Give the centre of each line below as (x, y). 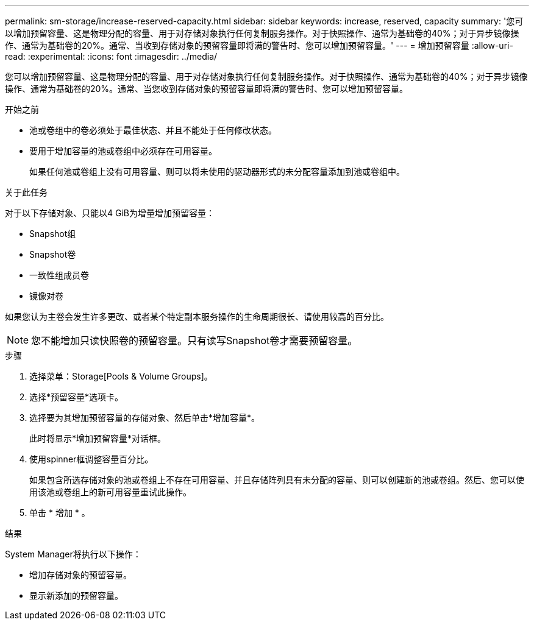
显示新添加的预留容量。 (76, 595)
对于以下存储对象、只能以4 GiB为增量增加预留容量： (110, 213)
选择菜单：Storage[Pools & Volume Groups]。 (121, 376)
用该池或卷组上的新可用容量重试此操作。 (110, 492)
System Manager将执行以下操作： (73, 554)
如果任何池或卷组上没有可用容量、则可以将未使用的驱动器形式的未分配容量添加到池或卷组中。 (217, 171)
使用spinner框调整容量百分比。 (91, 459)
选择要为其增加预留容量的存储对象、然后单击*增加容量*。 (145, 418)
